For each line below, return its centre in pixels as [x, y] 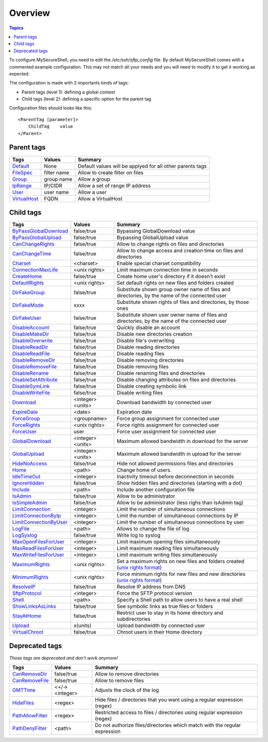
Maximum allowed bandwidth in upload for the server [179, 454]
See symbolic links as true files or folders [165, 606]
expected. [19, 74]
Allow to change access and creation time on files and [180, 251]
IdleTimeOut [26, 477]
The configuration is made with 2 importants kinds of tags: [69, 83]
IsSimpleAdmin [30, 503]
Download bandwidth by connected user [164, 402]
